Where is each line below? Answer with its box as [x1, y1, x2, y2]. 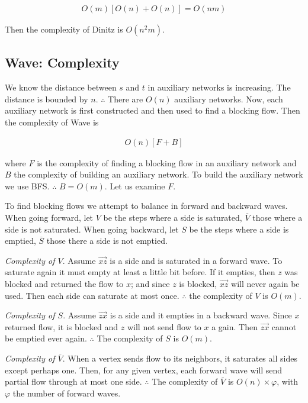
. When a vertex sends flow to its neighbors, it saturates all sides [62, 352, 297, 364]
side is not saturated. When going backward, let [5, 223, 179, 235]
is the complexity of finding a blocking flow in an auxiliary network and [37, 156, 297, 169]
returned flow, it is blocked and [5, 320, 118, 333]
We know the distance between [5, 81, 117, 94]
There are [108, 92, 143, 105]
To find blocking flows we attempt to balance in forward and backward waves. [5, 199, 288, 212]
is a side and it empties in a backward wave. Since [110, 309, 292, 321]
